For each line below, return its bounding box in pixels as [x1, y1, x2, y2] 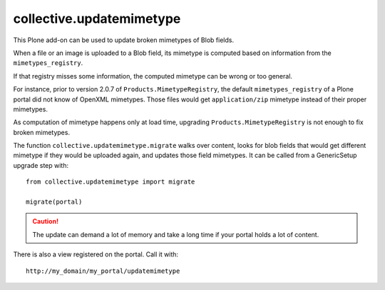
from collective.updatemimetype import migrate [26, 178, 195, 186]
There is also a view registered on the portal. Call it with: [13, 250, 178, 259]
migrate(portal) [26, 198, 83, 206]
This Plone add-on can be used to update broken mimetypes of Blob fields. [13, 36, 235, 44]
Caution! [32, 217, 59, 226]
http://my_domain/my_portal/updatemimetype [26, 266, 180, 275]
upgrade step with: [13, 161, 69, 169]
